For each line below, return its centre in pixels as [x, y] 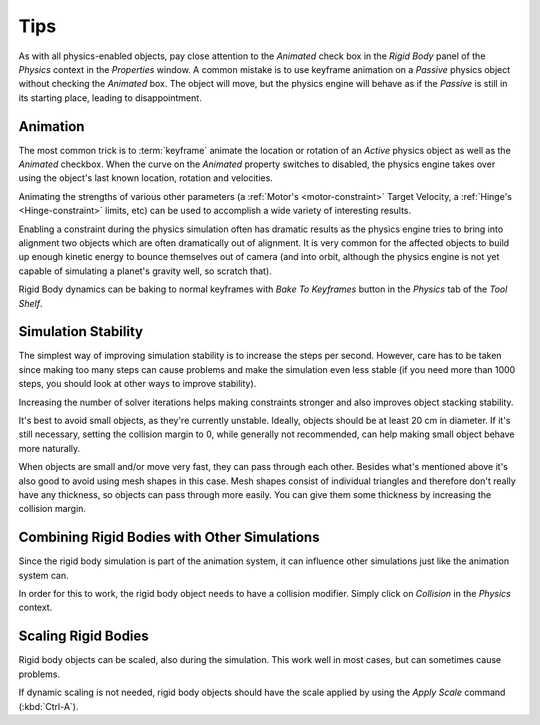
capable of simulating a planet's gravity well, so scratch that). [145, 271]
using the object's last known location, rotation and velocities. [146, 178]
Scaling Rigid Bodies [83, 636]
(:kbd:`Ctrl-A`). [48, 706]
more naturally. [49, 448]
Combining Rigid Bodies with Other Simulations [169, 537]
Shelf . [30, 303]
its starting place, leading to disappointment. [110, 97]
